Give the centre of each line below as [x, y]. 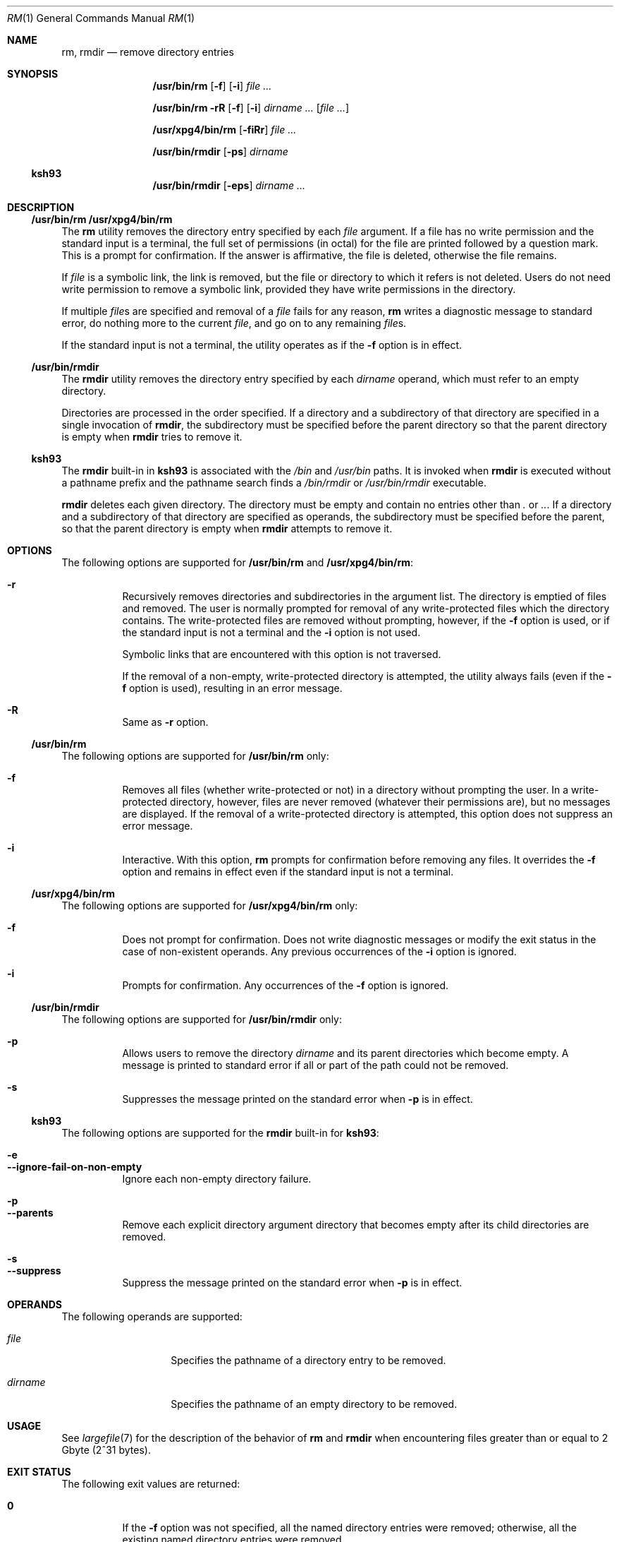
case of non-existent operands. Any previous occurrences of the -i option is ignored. [319, 951]
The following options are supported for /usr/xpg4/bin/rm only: [210, 906]
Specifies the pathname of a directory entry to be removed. [308, 1360]
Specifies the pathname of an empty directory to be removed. [314, 1404]
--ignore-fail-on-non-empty [75, 1167]
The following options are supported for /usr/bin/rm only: [195, 756]
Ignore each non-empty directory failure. [217, 1179]
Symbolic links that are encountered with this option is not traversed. [282, 654]
